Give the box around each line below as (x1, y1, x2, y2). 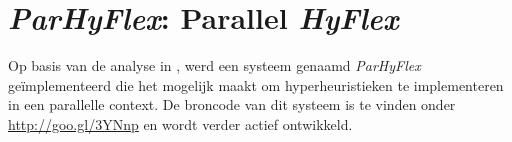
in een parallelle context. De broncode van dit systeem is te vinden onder (8, 94, 456, 115)
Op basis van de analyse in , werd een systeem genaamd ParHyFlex (8, 55, 421, 76)
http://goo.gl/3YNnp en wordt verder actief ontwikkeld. (8, 113, 353, 134)
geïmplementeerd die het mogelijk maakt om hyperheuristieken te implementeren (8, 74, 504, 95)
